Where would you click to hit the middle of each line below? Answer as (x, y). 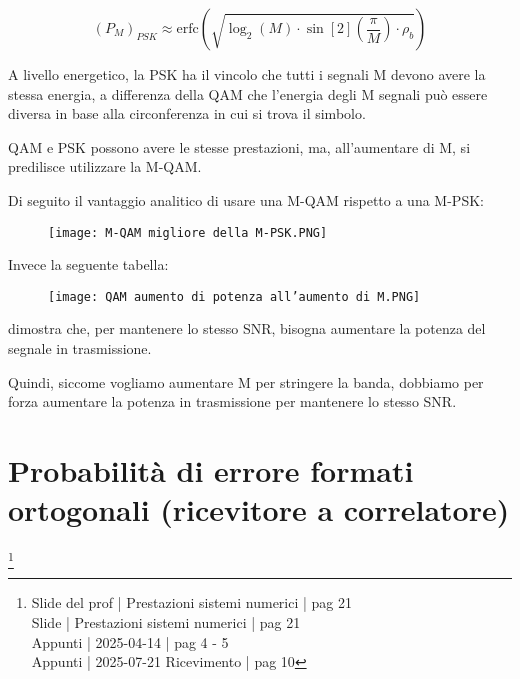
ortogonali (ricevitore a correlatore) (259, 509)
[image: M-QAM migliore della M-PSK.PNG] (188, 232)
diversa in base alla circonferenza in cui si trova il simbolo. (187, 113)
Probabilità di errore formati (211, 470)
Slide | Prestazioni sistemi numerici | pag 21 (166, 622)
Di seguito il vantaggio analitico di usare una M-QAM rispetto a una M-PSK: (246, 199)
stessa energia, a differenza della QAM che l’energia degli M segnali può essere (248, 93)
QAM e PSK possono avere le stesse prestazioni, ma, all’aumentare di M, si (239, 146)
